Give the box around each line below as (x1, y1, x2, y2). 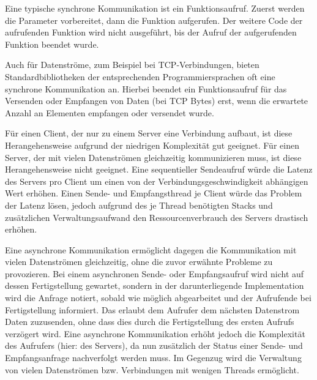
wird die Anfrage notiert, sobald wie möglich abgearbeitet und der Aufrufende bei (5, 291, 311, 304)
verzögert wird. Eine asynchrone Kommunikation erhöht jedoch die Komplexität (5, 327, 305, 340)
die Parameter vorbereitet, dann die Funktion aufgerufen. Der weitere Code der (5, 13, 303, 26)
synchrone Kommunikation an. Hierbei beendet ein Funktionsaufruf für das (5, 82, 287, 95)
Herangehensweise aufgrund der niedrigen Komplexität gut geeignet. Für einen (5, 138, 299, 151)
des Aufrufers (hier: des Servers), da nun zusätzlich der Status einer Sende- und (5, 339, 303, 352)
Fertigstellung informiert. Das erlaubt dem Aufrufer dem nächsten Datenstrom (5, 303, 300, 316)
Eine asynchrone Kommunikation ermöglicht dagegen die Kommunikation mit (5, 243, 297, 256)
